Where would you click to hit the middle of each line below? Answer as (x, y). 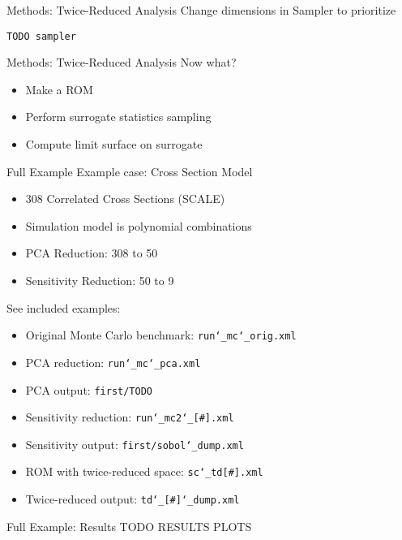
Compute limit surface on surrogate (114, 144)
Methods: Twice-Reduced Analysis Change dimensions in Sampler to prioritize (201, 10)
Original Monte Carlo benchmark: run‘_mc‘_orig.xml (161, 335)
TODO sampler (41, 36)
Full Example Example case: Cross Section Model (130, 171)
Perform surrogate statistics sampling (118, 117)
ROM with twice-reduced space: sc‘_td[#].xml (144, 471)
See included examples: (64, 307)
